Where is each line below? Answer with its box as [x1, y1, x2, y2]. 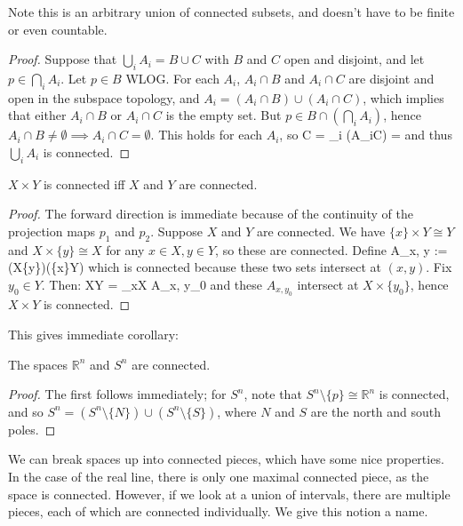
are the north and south [310, 402, 442, 420]
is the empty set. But [165, 106, 282, 124]
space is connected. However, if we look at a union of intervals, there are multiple [8, 484, 451, 503]
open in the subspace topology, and [8, 88, 200, 107]
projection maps [8, 221, 96, 240]
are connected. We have [256, 221, 386, 240]
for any [106, 240, 145, 259]
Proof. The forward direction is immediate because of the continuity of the [8, 204, 413, 223]
